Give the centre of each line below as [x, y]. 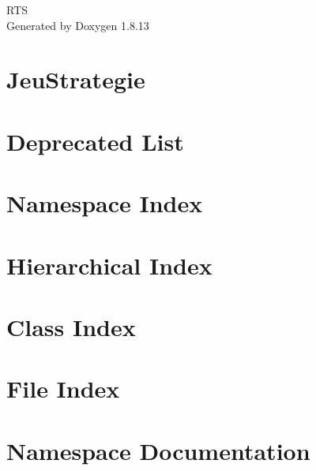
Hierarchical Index [109, 265]
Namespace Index [105, 203]
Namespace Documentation [158, 450]
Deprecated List [95, 141]
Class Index [71, 326]
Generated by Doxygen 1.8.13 [78, 25]
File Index [63, 389]
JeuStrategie [76, 79]
